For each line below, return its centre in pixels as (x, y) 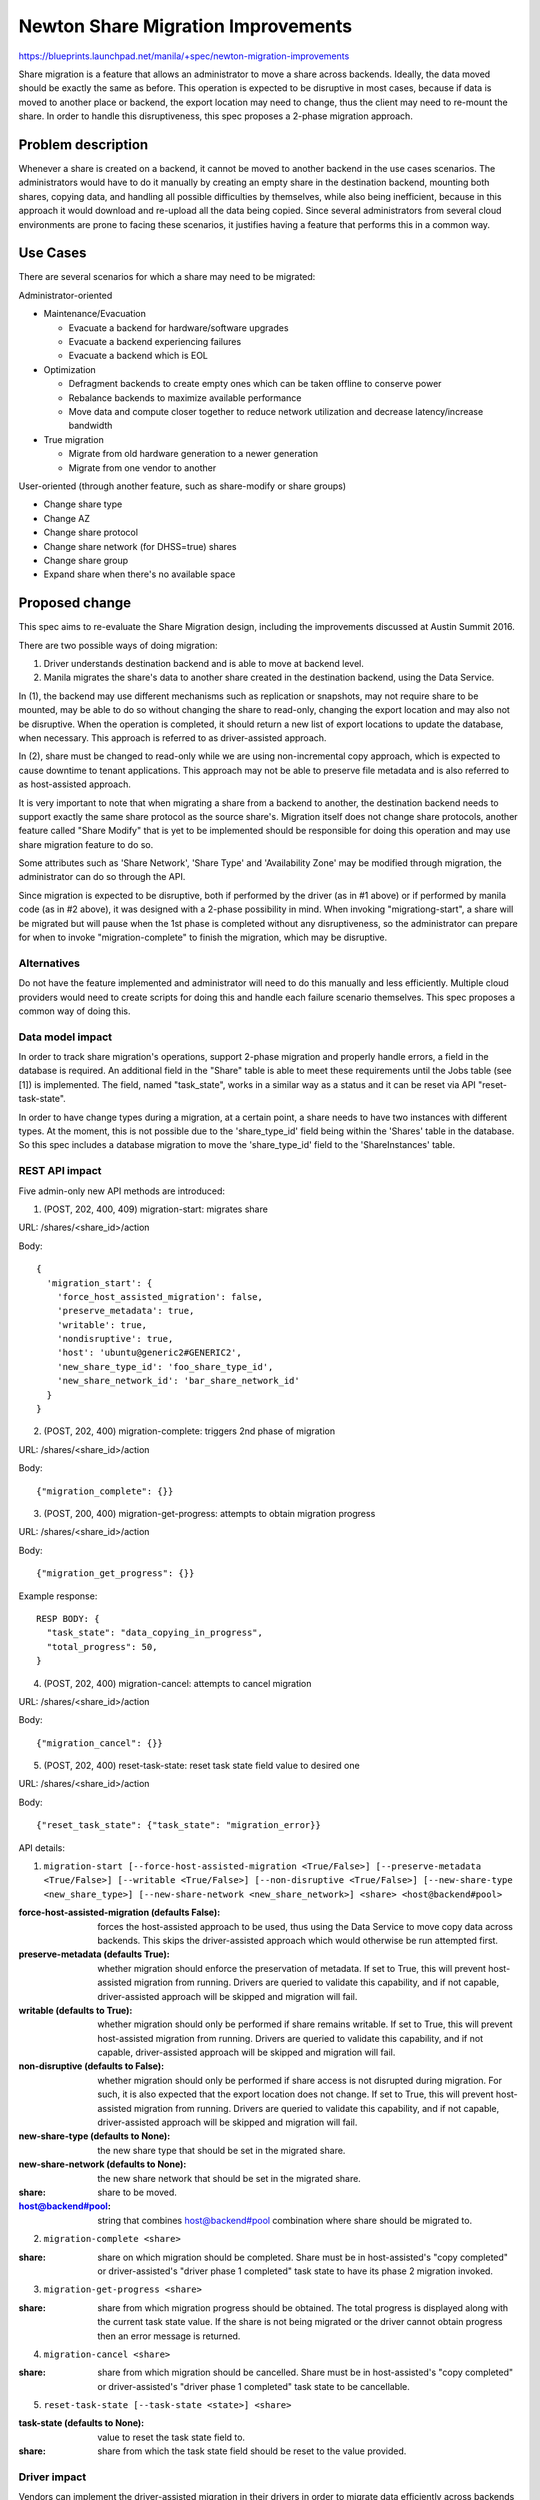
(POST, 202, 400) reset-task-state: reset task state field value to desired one (201, 1766)
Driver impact (52, 2477)
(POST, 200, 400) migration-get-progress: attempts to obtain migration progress (209, 1513)
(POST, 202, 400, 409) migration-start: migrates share (156, 1209)
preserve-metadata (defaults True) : (94, 1954)
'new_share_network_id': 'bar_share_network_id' (178, 1381)
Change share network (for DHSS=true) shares (140, 546)
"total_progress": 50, (102, 1646)
